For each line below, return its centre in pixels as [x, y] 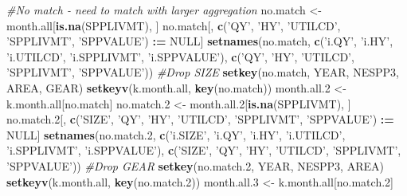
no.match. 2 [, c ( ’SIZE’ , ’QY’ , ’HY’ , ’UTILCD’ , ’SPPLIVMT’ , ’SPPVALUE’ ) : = [200, 119]
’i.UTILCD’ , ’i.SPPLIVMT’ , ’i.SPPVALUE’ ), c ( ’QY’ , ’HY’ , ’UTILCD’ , [180, 56]
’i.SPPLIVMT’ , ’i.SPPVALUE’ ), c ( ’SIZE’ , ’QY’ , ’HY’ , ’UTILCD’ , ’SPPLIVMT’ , [204, 150]
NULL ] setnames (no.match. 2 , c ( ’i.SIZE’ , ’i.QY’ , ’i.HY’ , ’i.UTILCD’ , [176, 134]
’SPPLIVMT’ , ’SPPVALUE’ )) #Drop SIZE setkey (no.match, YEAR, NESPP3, [203, 72]
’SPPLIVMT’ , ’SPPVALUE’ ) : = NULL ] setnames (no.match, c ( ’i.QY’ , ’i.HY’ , [200, 41]
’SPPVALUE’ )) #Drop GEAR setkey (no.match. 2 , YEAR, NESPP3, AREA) [195, 165]
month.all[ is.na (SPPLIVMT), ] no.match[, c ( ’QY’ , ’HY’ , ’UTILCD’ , [174, 25]
